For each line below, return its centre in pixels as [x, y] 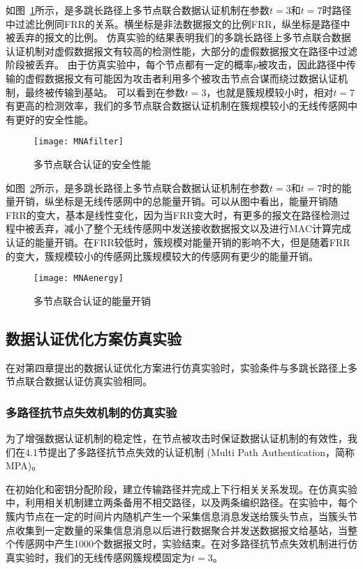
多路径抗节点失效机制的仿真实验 [91, 412]
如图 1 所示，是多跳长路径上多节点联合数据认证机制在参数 [138, 10]
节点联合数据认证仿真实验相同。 [79, 381]
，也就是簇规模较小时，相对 [270, 92]
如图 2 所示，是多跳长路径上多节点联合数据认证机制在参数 [138, 187]
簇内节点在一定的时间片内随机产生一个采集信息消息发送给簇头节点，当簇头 [177, 516]
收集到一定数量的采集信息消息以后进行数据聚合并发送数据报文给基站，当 [181, 530]
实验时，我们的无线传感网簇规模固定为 [103, 557]
